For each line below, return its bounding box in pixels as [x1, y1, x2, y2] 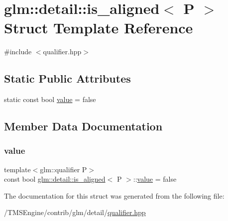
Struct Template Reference [4, 17, 193, 38]
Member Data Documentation [4, 118, 163, 134]
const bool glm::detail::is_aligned [4, 174, 106, 184]
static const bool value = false [4, 94, 96, 105]
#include [4, 46, 32, 57]
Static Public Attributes [4, 71, 131, 86]
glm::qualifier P [40, 164, 87, 174]
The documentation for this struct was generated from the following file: [4, 190, 225, 201]
